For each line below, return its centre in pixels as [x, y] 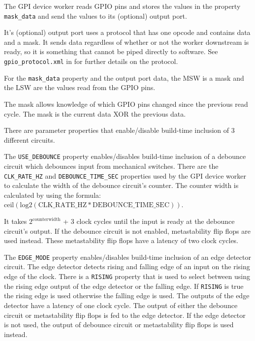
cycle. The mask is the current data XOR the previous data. [95, 113]
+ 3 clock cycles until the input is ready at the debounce [149, 221]
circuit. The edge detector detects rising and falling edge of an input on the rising [127, 266]
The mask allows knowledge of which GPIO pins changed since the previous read [126, 104]
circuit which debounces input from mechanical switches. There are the [111, 166]
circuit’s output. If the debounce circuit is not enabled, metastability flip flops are [127, 231]
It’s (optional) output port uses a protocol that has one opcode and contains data [127, 32]
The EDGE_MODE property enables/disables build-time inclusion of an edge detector [127, 257]
